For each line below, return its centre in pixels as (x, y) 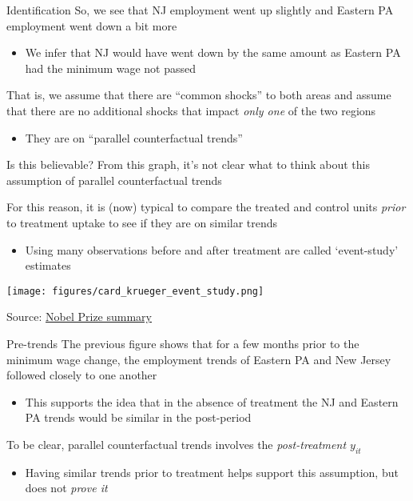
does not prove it (66, 488)
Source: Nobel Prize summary (79, 317)
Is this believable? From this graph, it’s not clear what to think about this (188, 164)
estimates (48, 265)
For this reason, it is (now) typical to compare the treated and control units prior (206, 207)
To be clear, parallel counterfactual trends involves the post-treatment (177, 444)
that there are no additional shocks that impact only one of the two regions (191, 110)
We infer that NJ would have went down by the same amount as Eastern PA (213, 52)
